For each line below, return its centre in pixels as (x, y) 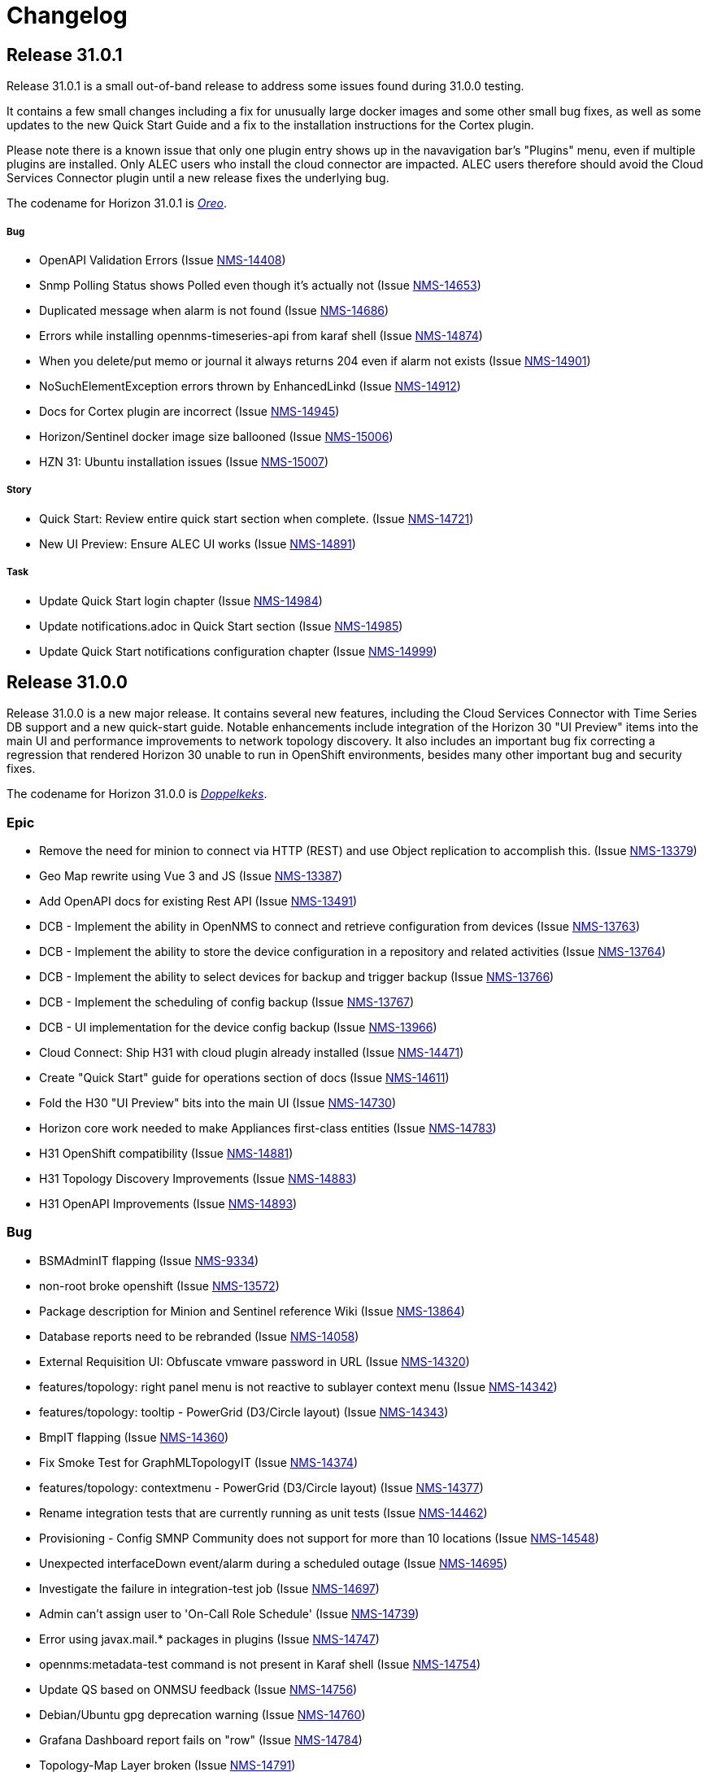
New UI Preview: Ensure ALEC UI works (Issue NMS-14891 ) (198, 543)
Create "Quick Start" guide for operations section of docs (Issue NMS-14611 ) (244, 1078)
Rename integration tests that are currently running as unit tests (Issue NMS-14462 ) (263, 1512)
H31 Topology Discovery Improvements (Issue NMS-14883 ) (198, 1179)
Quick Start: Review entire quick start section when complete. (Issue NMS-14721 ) (257, 518)
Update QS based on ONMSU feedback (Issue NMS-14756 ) (198, 1689)
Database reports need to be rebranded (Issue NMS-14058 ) (199, 1336)
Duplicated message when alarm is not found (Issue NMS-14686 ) (214, 310)
